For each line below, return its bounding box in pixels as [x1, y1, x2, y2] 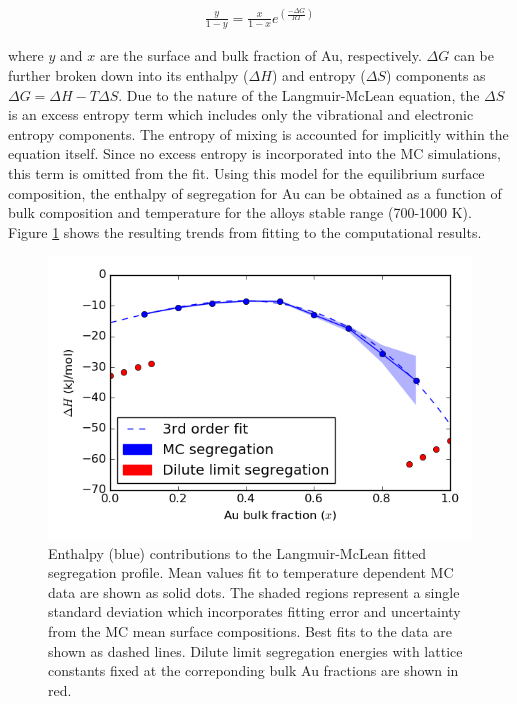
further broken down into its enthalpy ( [8, 64, 249, 85]
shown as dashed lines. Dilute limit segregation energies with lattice [48, 640, 463, 661]
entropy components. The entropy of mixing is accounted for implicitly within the [8, 123, 509, 144]
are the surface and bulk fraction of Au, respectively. [99, 45, 422, 66]
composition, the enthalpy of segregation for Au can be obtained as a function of [8, 182, 502, 203]
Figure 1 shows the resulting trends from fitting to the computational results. [8, 221, 482, 242]
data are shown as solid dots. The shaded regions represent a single [48, 581, 460, 602]
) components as [385, 64, 486, 85]
